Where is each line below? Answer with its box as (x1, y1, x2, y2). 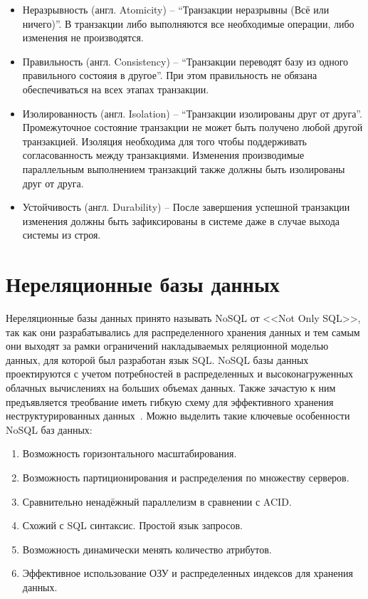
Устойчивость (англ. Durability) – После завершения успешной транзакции (22, 199, 350, 214)
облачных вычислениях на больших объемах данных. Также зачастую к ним (6, 380, 336, 395)
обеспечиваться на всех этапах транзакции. (22, 81, 209, 96)
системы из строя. (22, 227, 101, 242)
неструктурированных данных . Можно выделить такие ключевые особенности (6, 408, 350, 423)
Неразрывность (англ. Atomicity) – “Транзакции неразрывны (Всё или (22, 2, 330, 16)
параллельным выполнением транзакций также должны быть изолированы (22, 161, 345, 176)
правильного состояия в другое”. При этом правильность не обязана (22, 68, 317, 83)
